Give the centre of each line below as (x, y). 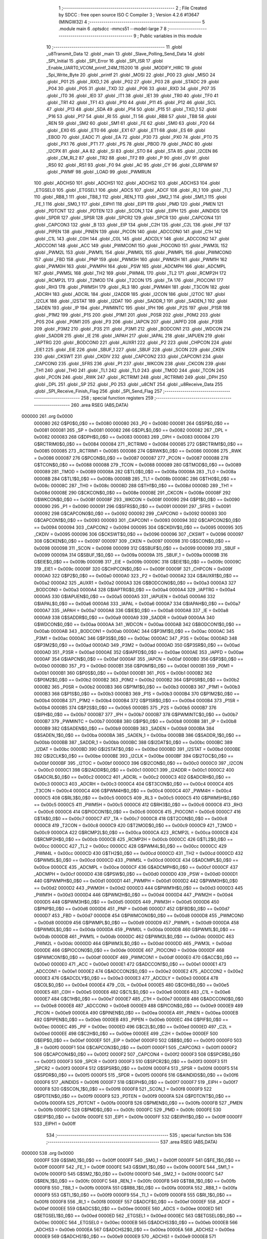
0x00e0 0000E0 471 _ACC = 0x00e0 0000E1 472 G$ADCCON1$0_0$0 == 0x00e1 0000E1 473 (130, 964)
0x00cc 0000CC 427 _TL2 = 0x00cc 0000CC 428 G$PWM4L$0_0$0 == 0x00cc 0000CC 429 (130, 846)
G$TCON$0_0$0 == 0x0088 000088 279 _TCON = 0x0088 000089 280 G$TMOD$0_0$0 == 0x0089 (138, 465)
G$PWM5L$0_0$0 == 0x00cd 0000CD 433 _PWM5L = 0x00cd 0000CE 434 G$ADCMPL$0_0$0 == (136, 860)
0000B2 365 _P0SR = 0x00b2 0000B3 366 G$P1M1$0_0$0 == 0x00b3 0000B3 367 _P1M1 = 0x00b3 (137, 687)
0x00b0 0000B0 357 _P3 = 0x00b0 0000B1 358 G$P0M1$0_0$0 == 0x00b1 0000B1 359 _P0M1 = (134, 666)
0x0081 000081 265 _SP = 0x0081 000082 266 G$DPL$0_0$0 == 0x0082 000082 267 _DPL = (131, 430)
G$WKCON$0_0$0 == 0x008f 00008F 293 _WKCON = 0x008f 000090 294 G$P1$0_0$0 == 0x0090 (137, 499)
